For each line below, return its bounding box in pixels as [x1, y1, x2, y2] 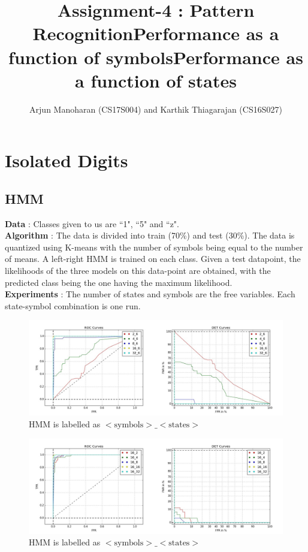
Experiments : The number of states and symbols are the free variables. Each [5, 288, 295, 300]
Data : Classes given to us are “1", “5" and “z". [5, 217, 179, 230]
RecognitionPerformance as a [32, 21, 279, 46]
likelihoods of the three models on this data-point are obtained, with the [5, 264, 271, 277]
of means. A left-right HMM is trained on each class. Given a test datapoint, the [5, 252, 301, 265]
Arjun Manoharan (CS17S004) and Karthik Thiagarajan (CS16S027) [29, 102, 282, 115]
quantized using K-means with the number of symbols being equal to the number [5, 240, 303, 253]
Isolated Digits [5, 148, 128, 173]
